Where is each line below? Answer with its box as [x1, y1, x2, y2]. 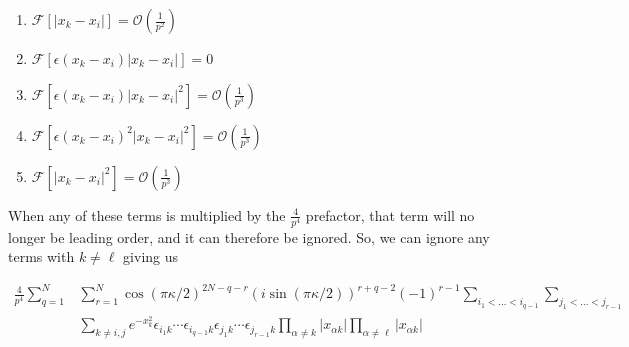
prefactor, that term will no [305, 204, 475, 225]
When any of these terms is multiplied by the [8, 204, 286, 225]
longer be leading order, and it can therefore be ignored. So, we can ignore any [8, 226, 490, 247]
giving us [123, 246, 179, 267]
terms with [8, 246, 75, 267]
